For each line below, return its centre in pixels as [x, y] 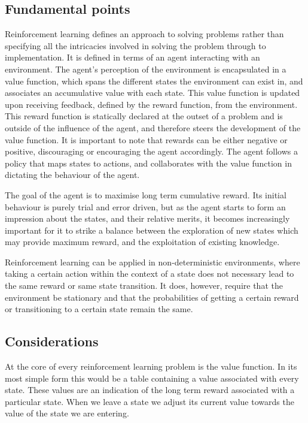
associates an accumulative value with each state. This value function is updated [153, 93]
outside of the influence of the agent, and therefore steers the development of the [153, 127]
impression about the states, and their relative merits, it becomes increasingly [147, 218]
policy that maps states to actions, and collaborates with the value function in [148, 163]
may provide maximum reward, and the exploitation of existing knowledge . [142, 242]
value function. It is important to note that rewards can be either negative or [146, 139]
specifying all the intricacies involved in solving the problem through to [135, 45]
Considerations [52, 341]
